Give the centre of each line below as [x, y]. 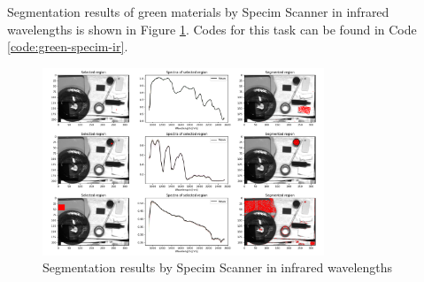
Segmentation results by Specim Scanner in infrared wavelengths [218, 267]
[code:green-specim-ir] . [68, 46]
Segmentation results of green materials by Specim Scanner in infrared [198, 11]
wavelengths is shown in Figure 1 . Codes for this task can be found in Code [212, 29]
